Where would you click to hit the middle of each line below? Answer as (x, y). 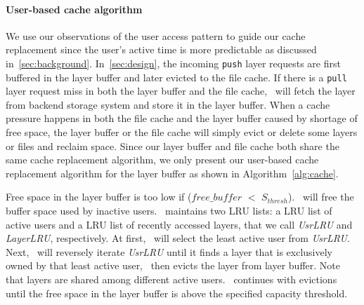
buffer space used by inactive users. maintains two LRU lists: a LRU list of (169, 211)
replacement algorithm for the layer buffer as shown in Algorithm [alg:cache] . (172, 173)
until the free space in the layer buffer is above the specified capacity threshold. (177, 293)
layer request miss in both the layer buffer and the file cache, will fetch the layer (181, 91)
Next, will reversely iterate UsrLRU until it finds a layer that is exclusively (169, 251)
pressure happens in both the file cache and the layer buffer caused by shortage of (182, 118)
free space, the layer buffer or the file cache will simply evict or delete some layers (182, 132)
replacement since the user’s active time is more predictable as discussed (161, 49)
